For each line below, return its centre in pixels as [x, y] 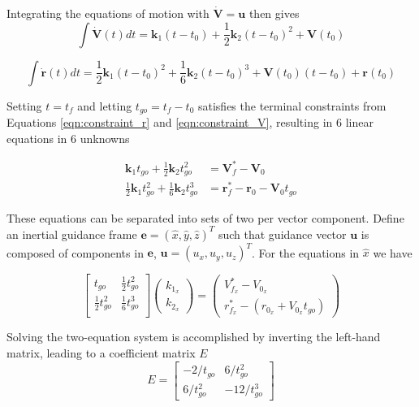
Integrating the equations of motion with [108, 13]
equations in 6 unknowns [68, 138]
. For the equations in [305, 252]
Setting [24, 105]
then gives [274, 13]
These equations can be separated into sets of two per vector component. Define [205, 217]
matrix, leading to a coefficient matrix [101, 353]
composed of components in [75, 252]
